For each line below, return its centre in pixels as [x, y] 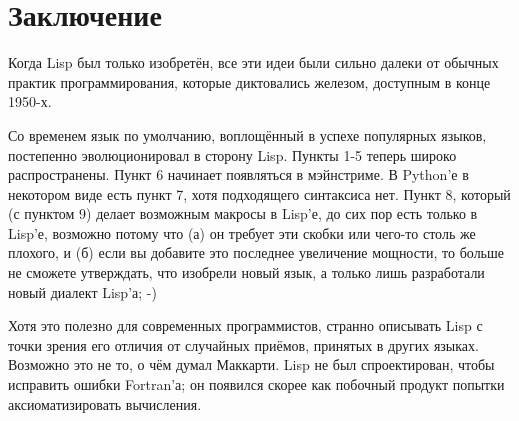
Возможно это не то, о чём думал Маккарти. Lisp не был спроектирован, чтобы [251, 364]
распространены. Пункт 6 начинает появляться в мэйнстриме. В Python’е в [238, 174]
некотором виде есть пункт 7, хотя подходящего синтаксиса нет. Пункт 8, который [259, 193]
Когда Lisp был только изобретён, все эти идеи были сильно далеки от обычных [253, 62]
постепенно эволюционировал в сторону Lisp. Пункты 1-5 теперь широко [232, 154]
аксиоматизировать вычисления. [105, 403]
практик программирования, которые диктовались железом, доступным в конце [249, 81]
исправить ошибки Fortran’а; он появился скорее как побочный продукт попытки [256, 384]
